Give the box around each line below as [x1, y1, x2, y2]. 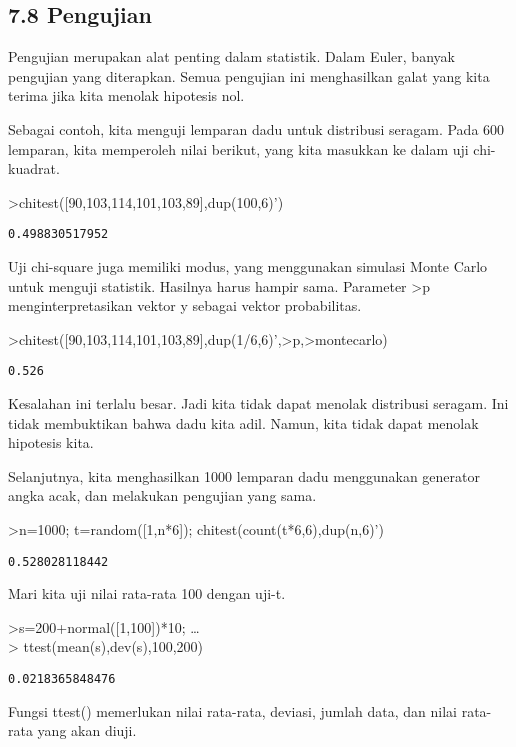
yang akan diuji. [37, 720, 137, 741]
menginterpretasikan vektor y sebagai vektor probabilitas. [8, 295, 362, 316]
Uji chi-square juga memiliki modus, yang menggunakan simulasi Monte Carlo [8, 256, 488, 277]
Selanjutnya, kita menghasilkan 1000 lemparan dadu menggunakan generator [8, 465, 480, 486]
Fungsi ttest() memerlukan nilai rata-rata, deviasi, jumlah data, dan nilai [8, 700, 457, 721]
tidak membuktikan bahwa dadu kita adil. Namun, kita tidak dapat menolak [8, 412, 479, 433]
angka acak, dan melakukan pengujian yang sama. [8, 485, 317, 506]
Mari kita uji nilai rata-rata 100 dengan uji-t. [8, 583, 286, 604]
